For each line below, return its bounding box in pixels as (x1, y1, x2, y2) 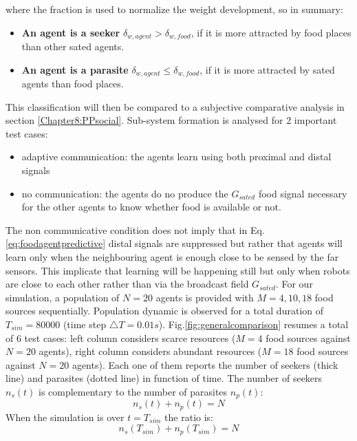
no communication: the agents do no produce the (21, 186, 228, 200)
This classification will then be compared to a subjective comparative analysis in (6, 99, 345, 114)
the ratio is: (164, 409, 213, 424)
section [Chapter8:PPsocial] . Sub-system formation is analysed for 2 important (6, 113, 337, 127)
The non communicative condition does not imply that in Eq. (6, 222, 265, 237)
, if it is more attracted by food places (191, 25, 351, 39)
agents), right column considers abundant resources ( (39, 344, 262, 358)
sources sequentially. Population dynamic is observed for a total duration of (6, 303, 323, 318)
